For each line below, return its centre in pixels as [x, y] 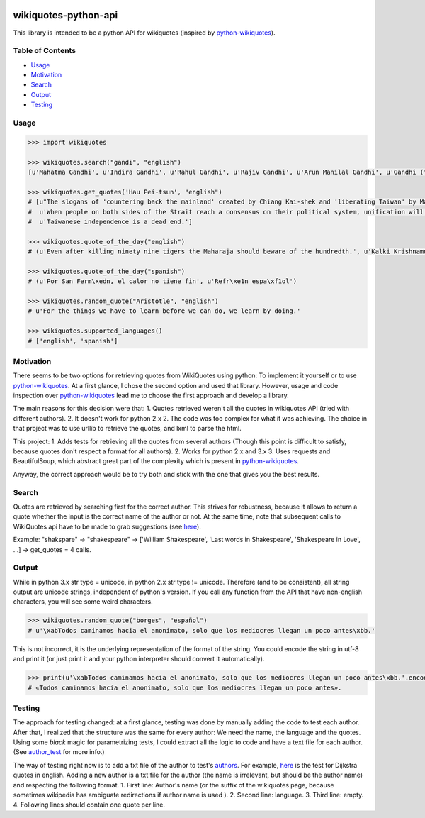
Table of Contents [45, 51]
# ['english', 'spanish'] [73, 341]
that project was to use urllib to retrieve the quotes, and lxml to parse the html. [127, 429]
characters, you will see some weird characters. [83, 602]
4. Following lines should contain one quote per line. [89, 805]
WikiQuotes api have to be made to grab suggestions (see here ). [107, 526]
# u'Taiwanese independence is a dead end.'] [110, 221]
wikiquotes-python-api [66, 15]
